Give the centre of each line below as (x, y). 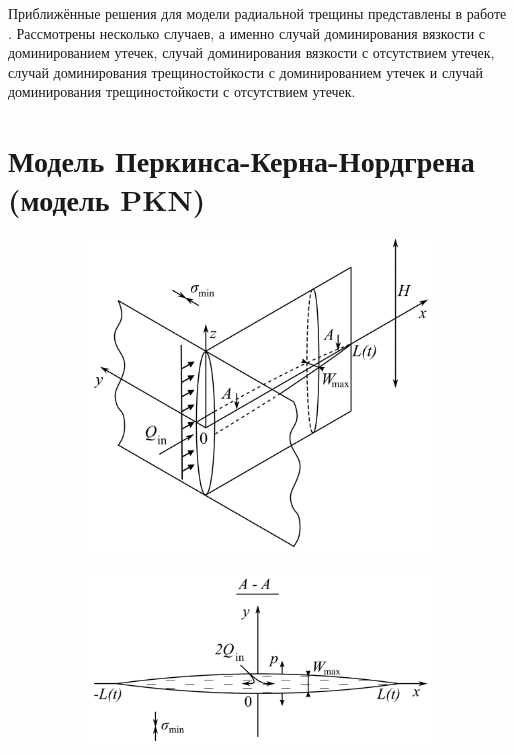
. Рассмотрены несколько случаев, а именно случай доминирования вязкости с (247, 32)
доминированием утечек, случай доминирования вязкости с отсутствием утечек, (251, 52)
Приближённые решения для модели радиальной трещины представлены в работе (257, 13)
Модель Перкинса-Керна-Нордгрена (241, 160)
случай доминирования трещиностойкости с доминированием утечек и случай (245, 71)
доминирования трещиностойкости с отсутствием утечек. (182, 91)
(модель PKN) (107, 199)
